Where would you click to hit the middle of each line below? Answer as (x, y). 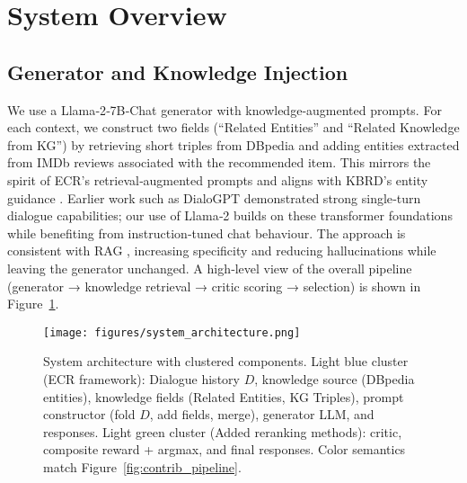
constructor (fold (89, 414)
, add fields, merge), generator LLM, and (262, 414)
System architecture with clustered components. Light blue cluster (226, 361)
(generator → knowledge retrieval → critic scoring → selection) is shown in (214, 286)
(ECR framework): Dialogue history (141, 378)
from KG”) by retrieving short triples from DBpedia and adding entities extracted (233, 144)
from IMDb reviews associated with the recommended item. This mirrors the (219, 162)
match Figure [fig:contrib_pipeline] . (142, 466)
